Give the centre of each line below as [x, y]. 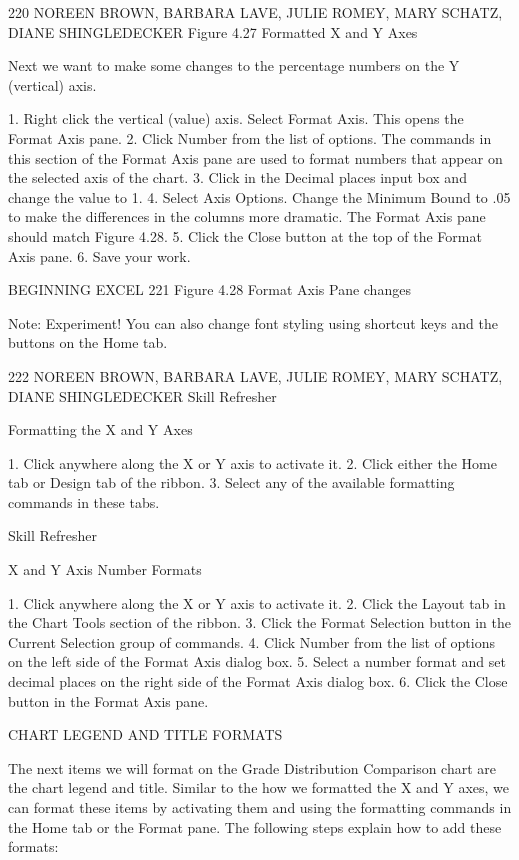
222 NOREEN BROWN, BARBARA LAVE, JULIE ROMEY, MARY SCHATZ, [255, 375]
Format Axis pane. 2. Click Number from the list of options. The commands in [250, 137]
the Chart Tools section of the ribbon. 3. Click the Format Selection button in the [259, 622]
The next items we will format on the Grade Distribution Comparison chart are [252, 767]
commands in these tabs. [84, 501]
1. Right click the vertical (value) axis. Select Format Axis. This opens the [236, 118]
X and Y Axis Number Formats [105, 569]
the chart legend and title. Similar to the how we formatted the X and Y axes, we [259, 787]
